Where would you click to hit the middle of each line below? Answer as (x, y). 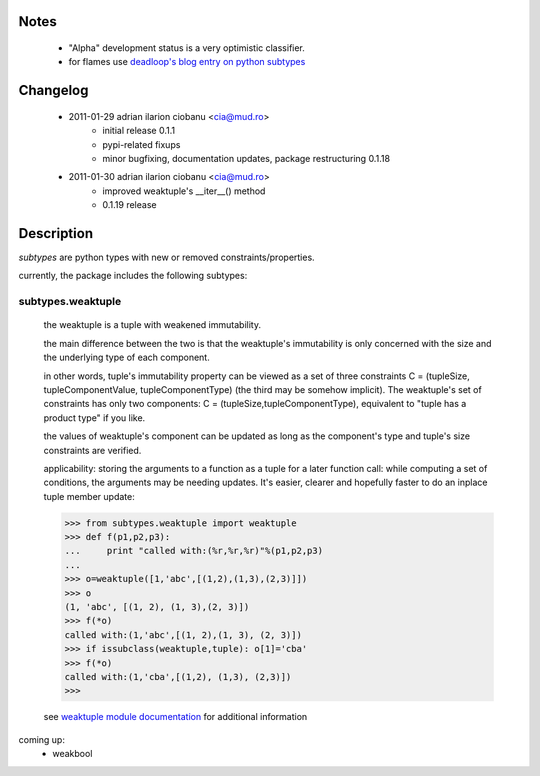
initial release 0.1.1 (138, 131)
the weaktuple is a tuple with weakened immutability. (152, 325)
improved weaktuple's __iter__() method (184, 191)
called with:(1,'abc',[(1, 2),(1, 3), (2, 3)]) (183, 634)
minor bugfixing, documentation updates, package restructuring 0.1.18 (246, 158)
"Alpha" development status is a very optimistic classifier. (186, 48)
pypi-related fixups (141, 144)
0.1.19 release (129, 205)
